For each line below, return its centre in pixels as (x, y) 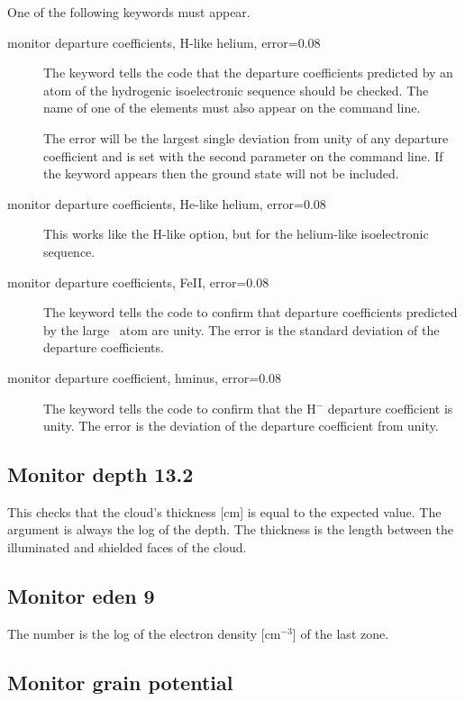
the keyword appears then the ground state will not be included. (221, 173)
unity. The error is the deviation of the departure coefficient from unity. (241, 426)
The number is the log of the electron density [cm (144, 633)
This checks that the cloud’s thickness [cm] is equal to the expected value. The (224, 511)
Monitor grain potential (120, 682)
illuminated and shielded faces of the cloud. (127, 547)
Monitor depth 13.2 (100, 474)
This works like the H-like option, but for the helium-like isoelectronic (236, 234)
